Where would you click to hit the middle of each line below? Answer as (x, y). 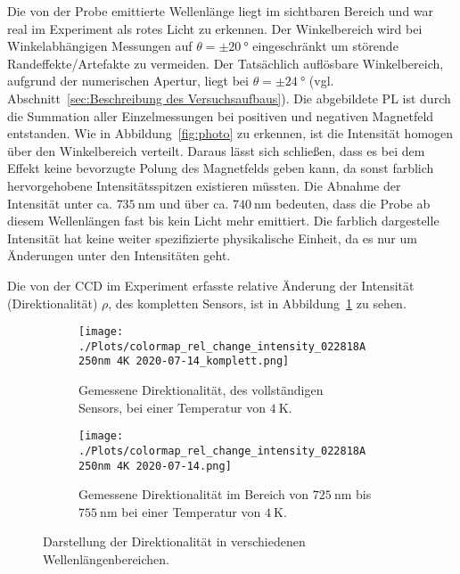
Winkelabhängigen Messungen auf (100, 46)
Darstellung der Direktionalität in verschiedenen (174, 541)
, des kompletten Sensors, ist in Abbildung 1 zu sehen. (257, 303)
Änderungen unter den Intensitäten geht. (119, 255)
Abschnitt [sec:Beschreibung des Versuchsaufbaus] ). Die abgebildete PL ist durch (229, 98)
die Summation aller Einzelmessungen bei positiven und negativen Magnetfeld (221, 115)
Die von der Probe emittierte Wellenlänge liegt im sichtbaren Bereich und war (221, 11)
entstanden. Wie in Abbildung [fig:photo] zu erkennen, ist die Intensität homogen (230, 133)
